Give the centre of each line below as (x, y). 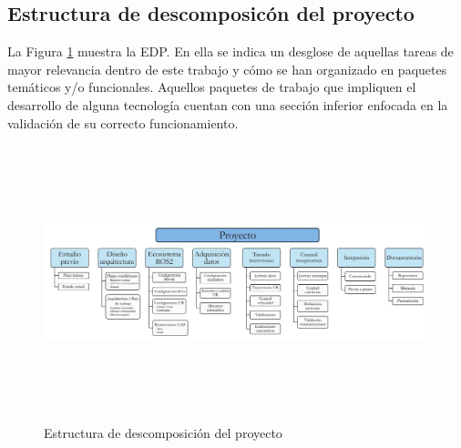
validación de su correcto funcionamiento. (123, 122)
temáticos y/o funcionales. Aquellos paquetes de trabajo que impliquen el (212, 87)
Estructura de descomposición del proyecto (163, 433)
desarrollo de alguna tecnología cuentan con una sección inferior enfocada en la (228, 104)
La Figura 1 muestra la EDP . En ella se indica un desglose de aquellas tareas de (230, 51)
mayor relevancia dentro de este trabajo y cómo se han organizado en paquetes (227, 69)
